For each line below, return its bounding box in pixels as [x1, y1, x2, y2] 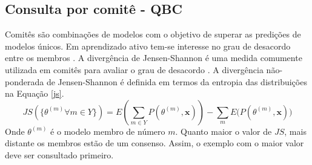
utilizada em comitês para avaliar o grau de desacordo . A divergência [5, 63, 264, 76]
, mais [284, 125, 307, 137]
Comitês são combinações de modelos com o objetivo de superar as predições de [5, 28, 301, 40]
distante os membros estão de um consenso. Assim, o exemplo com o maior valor [5, 137, 304, 149]
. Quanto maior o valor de [175, 125, 272, 137]
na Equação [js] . [5, 87, 64, 100]
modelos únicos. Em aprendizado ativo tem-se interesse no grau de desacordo [5, 39, 291, 52]
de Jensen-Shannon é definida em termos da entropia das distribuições [46, 75, 307, 88]
